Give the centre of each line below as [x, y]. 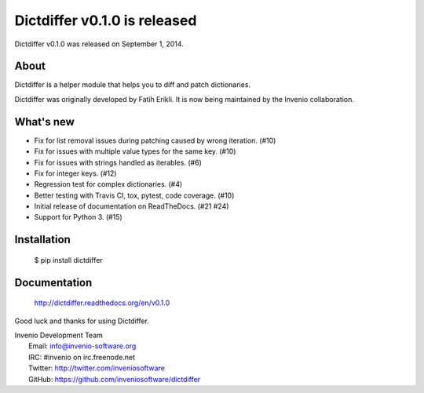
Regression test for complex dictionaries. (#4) [108, 184]
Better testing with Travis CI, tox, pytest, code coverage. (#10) [134, 195]
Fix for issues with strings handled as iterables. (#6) [118, 162]
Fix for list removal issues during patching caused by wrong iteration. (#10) [155, 140]
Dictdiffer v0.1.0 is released [106, 20]
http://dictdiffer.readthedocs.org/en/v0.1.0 [102, 303]
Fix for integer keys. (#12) [75, 173]
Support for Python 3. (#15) [79, 217]
